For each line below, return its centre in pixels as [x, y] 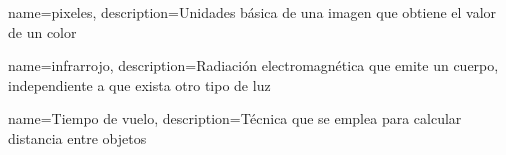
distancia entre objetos [77, 137]
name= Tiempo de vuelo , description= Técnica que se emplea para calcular [235, 118]
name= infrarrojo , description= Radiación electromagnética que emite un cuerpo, [253, 65]
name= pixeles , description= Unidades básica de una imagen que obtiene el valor [252, 12]
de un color [42, 31]
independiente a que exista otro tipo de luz [139, 84]
